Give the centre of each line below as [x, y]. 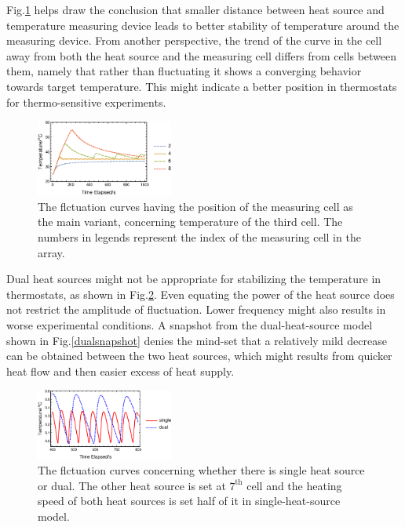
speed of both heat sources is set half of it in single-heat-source [189, 501]
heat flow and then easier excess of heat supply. [120, 371]
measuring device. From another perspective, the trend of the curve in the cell [194, 40]
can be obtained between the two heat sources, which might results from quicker [199, 356]
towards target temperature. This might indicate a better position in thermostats [202, 86]
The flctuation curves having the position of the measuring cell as [195, 206]
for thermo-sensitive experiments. [86, 102]
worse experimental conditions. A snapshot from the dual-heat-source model [190, 325]
